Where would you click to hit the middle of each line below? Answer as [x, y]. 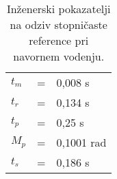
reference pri [59, 40]
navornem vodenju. [59, 56]
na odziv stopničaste [58, 24]
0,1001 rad [81, 142]
